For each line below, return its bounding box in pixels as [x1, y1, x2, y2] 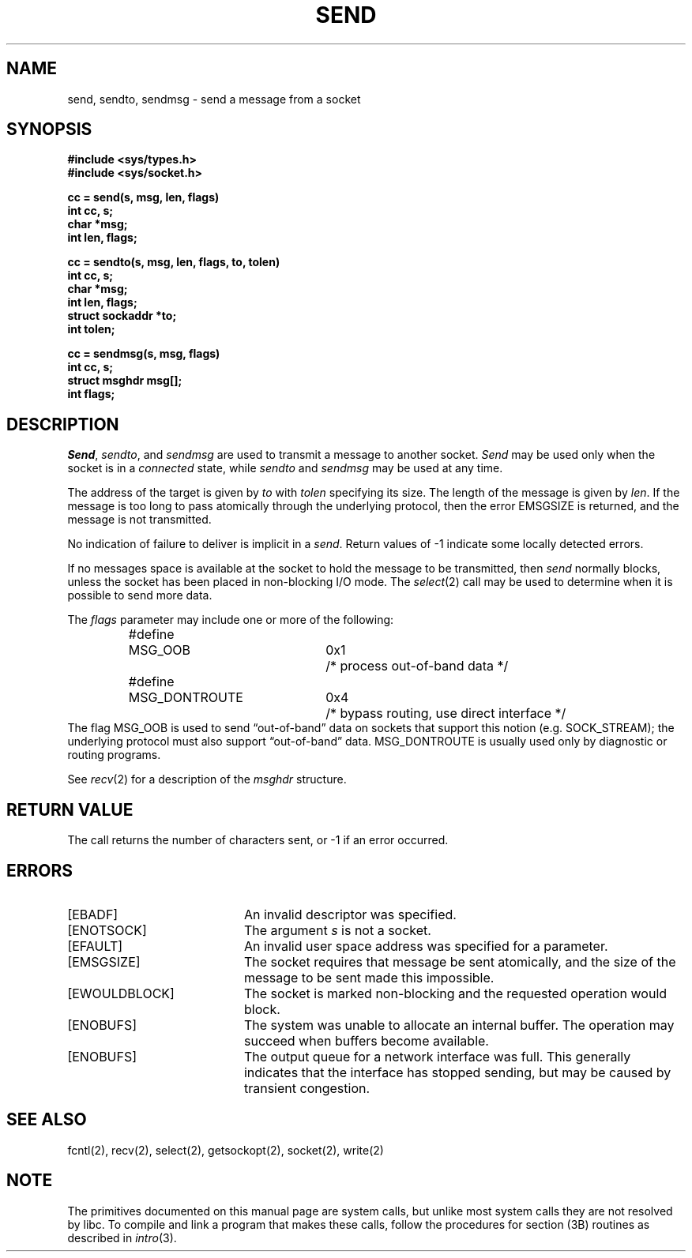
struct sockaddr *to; [67, 309, 177, 323]
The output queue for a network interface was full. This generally [243, 1048, 631, 1065]
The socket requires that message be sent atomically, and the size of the [243, 953, 676, 970]
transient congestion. [243, 1080, 370, 1096]
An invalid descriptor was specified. [243, 906, 457, 922]
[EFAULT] [67, 937, 123, 954]
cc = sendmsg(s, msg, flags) [67, 347, 220, 361]
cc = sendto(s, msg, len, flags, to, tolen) [67, 255, 280, 269]
